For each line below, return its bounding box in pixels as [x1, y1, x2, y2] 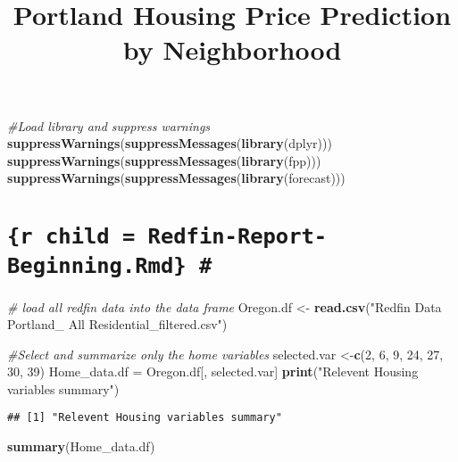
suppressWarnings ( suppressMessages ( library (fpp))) [7, 151, 321, 169]
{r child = [7, 224, 136, 250]
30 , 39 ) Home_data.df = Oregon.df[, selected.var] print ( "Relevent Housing [7, 362, 419, 381]
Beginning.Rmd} [7, 253, 187, 279]
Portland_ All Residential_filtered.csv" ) [7, 315, 228, 334]
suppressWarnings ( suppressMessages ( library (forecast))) [7, 169, 346, 187]
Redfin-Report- [147, 224, 328, 250]
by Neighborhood [122, 31, 342, 68]
